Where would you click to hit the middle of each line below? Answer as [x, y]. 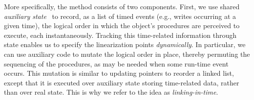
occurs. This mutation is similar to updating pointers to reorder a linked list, [119, 73]
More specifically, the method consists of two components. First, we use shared [122, 6]
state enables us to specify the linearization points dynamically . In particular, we [125, 44]
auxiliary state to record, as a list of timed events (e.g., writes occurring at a [120, 16]
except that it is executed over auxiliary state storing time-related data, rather [122, 82]
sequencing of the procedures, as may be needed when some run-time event [116, 63]
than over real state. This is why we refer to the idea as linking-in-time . [111, 92]
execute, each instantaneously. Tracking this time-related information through [120, 35]
